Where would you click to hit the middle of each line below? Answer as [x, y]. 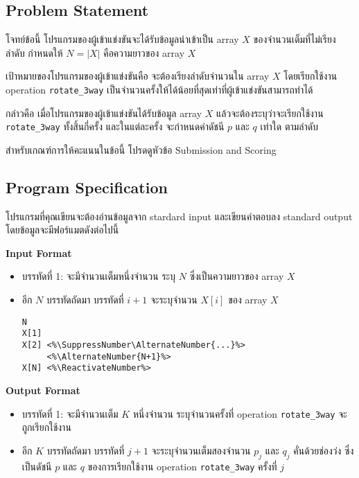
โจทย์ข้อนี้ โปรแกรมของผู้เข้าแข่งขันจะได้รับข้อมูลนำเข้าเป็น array [122, 39]
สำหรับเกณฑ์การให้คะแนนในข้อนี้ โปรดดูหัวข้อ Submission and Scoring [141, 149]
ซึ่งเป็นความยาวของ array [237, 276]
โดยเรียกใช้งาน [310, 76]
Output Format [43, 390]
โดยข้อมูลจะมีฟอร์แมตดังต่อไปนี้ [62, 230]
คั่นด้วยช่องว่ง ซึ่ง [324, 450]
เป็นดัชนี [37, 466]
